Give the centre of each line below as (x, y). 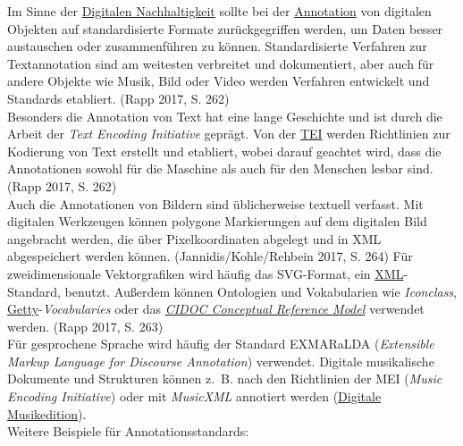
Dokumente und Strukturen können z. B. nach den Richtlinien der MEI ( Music (225, 379)
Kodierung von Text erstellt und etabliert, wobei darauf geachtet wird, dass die (224, 151)
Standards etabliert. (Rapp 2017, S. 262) (118, 98)
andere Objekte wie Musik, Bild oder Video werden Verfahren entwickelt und (219, 81)
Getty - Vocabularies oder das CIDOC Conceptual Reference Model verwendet (216, 309)
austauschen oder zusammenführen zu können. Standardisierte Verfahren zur (217, 46)
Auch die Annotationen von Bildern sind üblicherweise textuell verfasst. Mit (215, 203)
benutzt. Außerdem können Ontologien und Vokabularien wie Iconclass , (261, 291)
